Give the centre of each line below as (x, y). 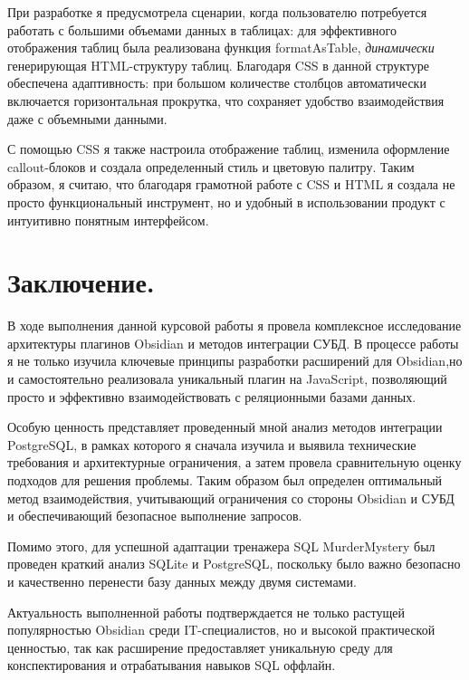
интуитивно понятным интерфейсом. (108, 220)
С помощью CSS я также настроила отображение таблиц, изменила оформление (229, 149)
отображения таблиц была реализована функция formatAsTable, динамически (221, 48)
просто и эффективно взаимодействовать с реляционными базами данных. (212, 396)
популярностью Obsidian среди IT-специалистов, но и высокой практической (221, 630)
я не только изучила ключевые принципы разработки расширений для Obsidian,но (235, 361)
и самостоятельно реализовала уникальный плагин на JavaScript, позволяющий (227, 379)
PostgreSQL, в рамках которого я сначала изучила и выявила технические (212, 444)
